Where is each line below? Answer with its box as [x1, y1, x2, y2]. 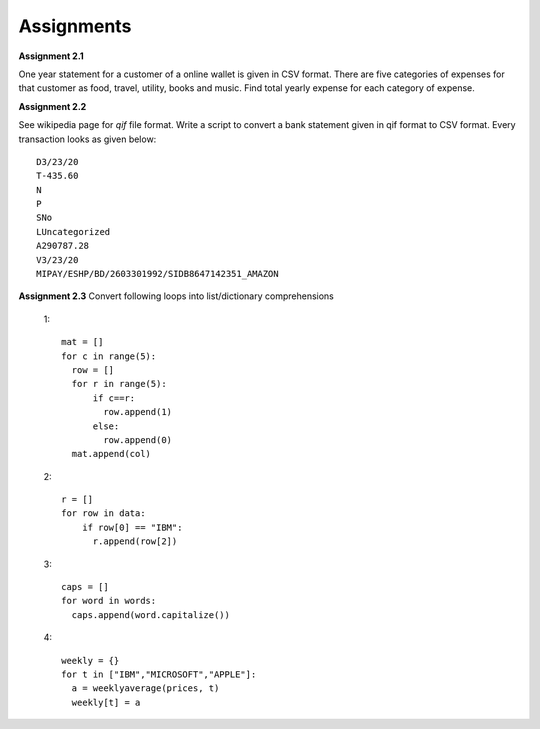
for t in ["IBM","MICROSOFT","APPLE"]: [61, 669, 257, 680]
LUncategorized [36, 226, 111, 237]
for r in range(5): [71, 378, 167, 390]
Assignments [18, 15, 132, 37]
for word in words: [61, 595, 157, 607]
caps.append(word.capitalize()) [71, 609, 230, 620]
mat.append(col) [71, 448, 152, 460]
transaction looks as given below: [18, 133, 157, 145]
